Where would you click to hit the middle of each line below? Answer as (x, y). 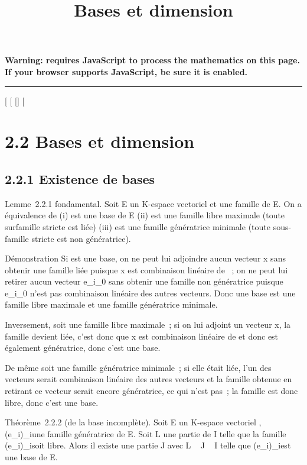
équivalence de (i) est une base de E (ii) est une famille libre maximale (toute (145, 215)
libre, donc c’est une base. (52, 402)
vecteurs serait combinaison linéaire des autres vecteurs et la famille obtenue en (148, 379)
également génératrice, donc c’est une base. (83, 348)
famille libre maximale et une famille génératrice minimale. (111, 304)
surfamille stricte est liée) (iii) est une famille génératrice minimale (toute (138, 226)
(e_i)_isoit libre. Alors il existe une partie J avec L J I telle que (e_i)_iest (148, 445)
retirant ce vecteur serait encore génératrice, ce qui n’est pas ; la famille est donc (151, 391)
